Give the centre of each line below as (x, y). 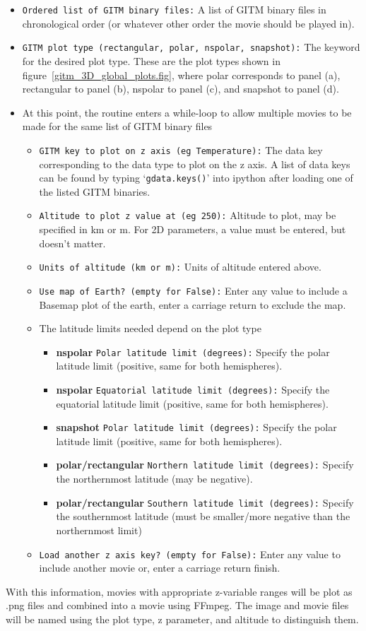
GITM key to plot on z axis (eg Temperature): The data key (181, 149)
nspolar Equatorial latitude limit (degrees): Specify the (193, 389)
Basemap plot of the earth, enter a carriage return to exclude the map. (193, 304)
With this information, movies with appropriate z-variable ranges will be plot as (179, 591)
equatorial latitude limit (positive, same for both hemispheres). (192, 403)
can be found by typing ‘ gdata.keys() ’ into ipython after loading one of (196, 178)
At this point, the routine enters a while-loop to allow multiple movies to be (187, 112)
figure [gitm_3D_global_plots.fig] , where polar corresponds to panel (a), (181, 75)
